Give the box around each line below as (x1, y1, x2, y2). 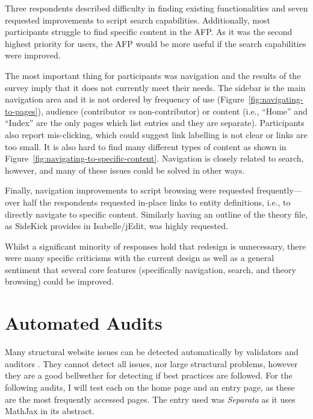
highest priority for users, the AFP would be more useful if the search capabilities (5, 37, 306, 49)
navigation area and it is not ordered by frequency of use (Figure (5, 93, 244, 106)
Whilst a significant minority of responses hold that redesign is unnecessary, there (5, 239, 306, 252)
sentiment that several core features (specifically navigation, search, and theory (5, 263, 296, 276)
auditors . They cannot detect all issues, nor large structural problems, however (5, 357, 298, 370)
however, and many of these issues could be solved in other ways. (5, 163, 245, 176)
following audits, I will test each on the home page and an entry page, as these (5, 380, 295, 393)
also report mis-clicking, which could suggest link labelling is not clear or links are (5, 128, 308, 140)
